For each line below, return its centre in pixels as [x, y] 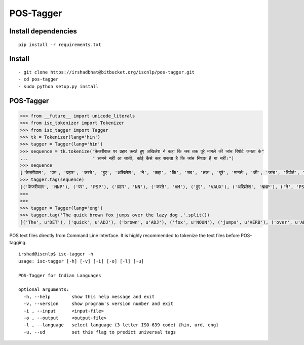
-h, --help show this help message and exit [89, 297]
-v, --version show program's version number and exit [98, 304]
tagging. [18, 242]
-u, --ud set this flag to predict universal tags [100, 332]
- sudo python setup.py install [59, 86]
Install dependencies [43, 31]
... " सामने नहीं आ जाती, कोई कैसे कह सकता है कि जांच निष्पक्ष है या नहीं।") [127, 159]
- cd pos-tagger [39, 79]
